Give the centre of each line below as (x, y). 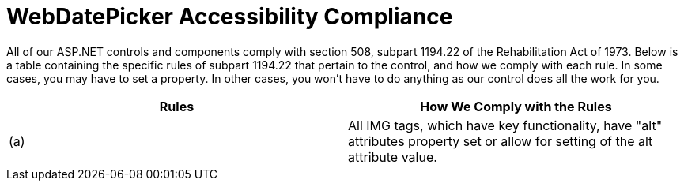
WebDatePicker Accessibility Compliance (230, 17)
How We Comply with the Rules (516, 106)
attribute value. (393, 157)
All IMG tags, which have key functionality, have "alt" (505, 125)
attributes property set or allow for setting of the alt (501, 141)
